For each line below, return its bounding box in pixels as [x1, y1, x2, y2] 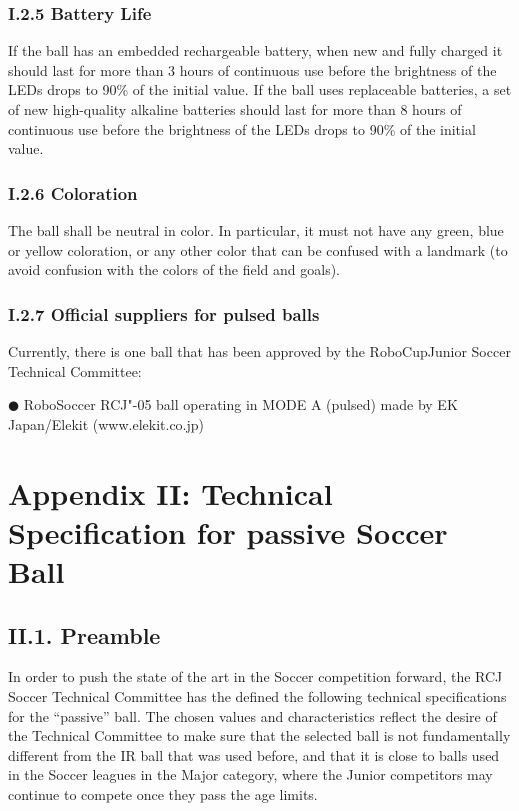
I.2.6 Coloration [8, 180, 138, 205]
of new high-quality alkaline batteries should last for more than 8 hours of [8, 99, 462, 119]
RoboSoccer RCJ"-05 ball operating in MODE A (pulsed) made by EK [23, 394, 458, 415]
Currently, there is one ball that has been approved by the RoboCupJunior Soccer [8, 341, 511, 361]
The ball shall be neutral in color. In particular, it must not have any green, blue [8, 220, 504, 240]
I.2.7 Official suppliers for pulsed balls [8, 301, 320, 326]
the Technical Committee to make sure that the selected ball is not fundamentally [8, 725, 511, 746]
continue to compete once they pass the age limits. [8, 783, 318, 804]
